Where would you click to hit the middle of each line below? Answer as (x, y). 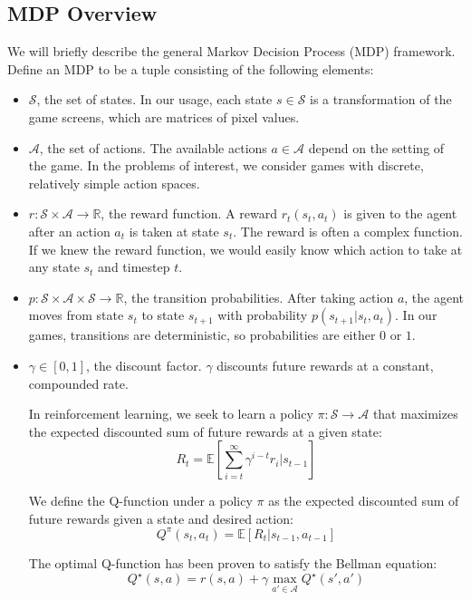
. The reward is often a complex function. (348, 231)
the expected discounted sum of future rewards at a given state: (205, 431)
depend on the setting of (376, 147)
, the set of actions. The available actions (153, 147)
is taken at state (174, 231)
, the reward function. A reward (189, 213)
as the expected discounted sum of (364, 501)
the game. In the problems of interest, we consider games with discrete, (226, 165)
